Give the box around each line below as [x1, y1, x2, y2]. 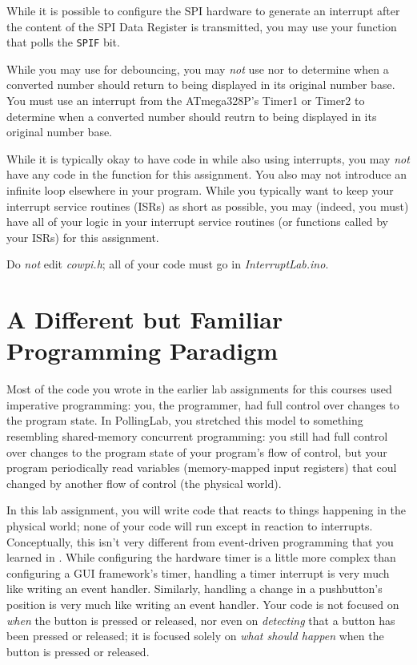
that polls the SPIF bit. [6, 34, 120, 50]
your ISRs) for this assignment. [6, 228, 159, 245]
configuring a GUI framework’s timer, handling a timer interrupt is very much [6, 564, 390, 581]
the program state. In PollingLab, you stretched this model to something [6, 412, 363, 429]
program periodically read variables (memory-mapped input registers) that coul [6, 459, 397, 476]
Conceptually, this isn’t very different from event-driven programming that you [6, 533, 394, 550]
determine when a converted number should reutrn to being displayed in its [6, 107, 377, 124]
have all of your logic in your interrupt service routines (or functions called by [6, 213, 388, 230]
